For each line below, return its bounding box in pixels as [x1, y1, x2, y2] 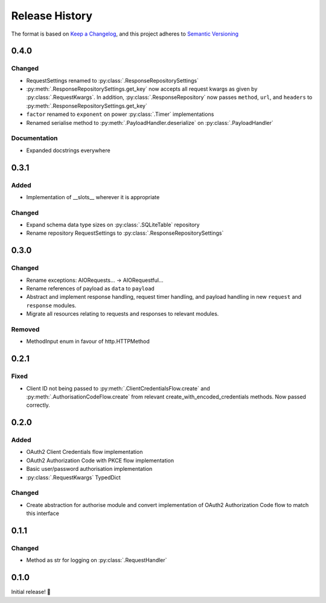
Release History [11, 9, 93, 22]
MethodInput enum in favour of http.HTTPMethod [26, 338, 150, 345]
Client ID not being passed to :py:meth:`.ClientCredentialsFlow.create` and [26, 384, 211, 392]
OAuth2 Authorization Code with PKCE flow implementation [26, 456, 174, 464]
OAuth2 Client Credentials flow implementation [26, 448, 143, 456]
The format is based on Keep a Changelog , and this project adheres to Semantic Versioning [11, 30, 238, 37]
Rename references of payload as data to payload [26, 285, 155, 292]
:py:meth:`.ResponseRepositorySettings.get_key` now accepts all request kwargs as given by [26, 85, 258, 93]
